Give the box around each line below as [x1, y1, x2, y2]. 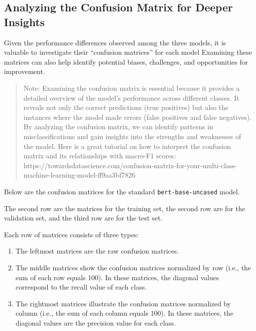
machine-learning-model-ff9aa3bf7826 [23, 170, 136, 180]
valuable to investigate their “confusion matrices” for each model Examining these [4, 47, 252, 57]
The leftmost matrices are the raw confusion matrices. [15, 246, 179, 256]
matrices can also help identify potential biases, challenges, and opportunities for [4, 56, 248, 67]
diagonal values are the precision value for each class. [15, 317, 176, 328]
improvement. [4, 66, 45, 76]
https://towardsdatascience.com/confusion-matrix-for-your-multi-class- [23, 160, 237, 170]
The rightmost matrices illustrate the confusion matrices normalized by [15, 298, 231, 308]
